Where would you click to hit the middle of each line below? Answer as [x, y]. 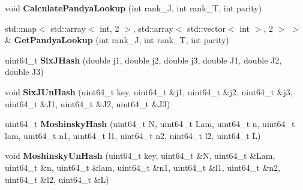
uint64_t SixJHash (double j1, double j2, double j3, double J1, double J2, [143, 60]
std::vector [207, 28]
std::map [21, 28]
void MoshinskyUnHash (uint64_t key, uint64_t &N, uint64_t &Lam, [140, 156]
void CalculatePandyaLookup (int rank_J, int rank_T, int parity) [133, 8]
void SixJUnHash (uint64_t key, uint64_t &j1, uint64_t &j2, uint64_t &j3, [149, 91]
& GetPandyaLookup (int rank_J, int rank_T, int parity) [117, 40]
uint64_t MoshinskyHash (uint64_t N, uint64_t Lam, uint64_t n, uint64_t [150, 124]
